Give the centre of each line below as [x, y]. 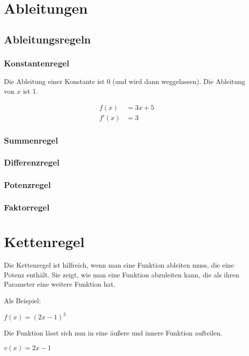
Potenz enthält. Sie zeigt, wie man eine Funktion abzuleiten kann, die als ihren [122, 274]
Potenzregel [28, 185]
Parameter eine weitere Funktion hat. [60, 284]
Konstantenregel [37, 63]
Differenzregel [32, 162]
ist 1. [30, 91]
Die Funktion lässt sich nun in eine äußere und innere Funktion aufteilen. [113, 333]
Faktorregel [27, 207]
